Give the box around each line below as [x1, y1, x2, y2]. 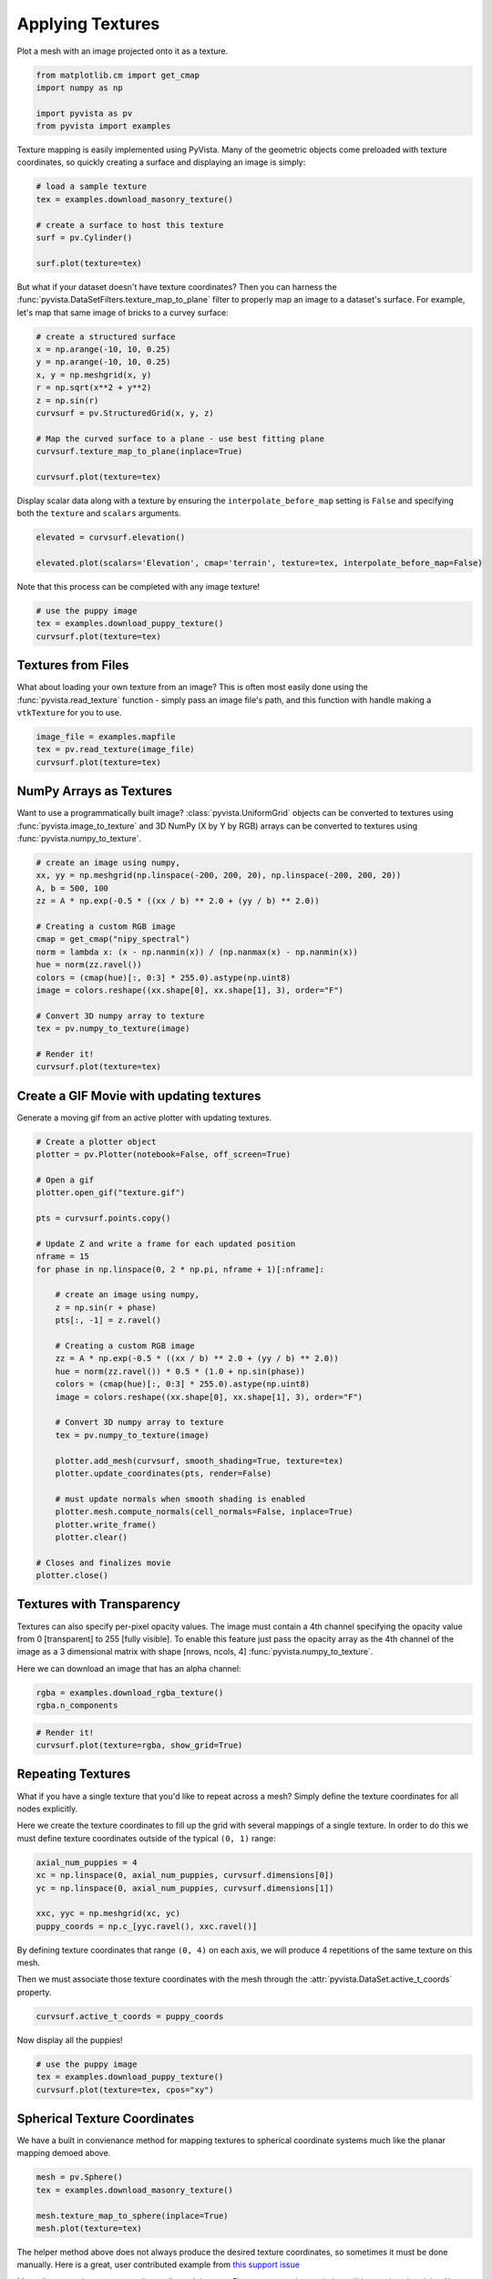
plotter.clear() [55, 1531, 128, 1542]
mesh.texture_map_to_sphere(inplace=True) [36, 2211, 229, 2221]
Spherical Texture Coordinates [16, 2110, 195, 2126]
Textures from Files [16, 657, 129, 674]
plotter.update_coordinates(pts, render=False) [55, 1468, 272, 1479]
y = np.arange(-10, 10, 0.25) [36, 356, 171, 367]
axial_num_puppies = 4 [36, 1857, 138, 1868]
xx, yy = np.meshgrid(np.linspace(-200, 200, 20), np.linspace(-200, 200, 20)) [36, 871, 402, 881]
